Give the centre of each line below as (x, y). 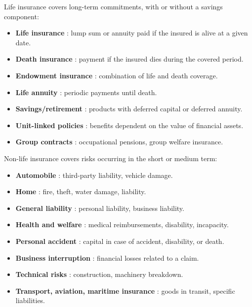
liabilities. (30, 300)
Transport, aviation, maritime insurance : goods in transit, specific (125, 290)
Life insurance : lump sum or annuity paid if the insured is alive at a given (132, 33)
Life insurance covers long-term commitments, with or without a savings (113, 6)
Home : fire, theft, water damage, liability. (81, 191)
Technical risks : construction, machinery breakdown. (99, 274)
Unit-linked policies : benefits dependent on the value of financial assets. (129, 125)
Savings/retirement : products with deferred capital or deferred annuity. (129, 109)
